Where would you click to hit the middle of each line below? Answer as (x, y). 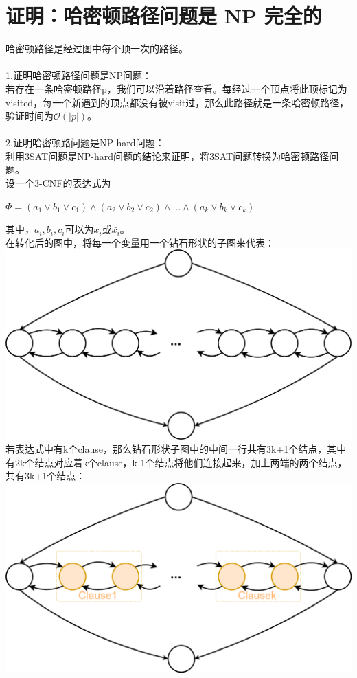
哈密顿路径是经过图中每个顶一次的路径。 (97, 48)
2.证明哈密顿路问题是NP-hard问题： (85, 143)
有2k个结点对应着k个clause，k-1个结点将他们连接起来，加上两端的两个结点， (176, 462)
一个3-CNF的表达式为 (63, 183)
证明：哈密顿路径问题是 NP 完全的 (164, 15)
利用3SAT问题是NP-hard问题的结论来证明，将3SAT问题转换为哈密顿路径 (168, 156)
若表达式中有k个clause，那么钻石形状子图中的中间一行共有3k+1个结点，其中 (176, 449)
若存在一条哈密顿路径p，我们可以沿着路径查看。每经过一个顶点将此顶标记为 (176, 88)
